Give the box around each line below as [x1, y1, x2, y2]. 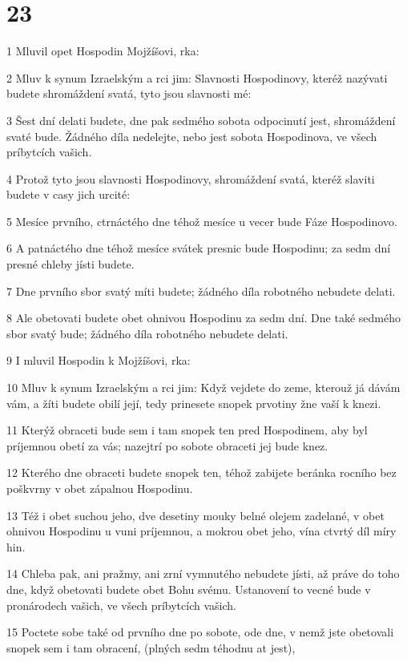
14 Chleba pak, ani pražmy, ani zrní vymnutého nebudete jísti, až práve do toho [6, 565, 400, 582]
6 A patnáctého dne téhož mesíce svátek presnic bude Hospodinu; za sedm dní [6, 240, 391, 256]
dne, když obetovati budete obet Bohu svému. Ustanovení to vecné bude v [6, 580, 371, 597]
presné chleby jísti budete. [6, 256, 135, 272]
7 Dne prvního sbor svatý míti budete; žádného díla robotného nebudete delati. [6, 282, 396, 299]
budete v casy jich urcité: [6, 186, 131, 203]
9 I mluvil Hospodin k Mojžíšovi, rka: [6, 352, 191, 369]
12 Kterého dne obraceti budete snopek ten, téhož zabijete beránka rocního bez [6, 464, 397, 481]
